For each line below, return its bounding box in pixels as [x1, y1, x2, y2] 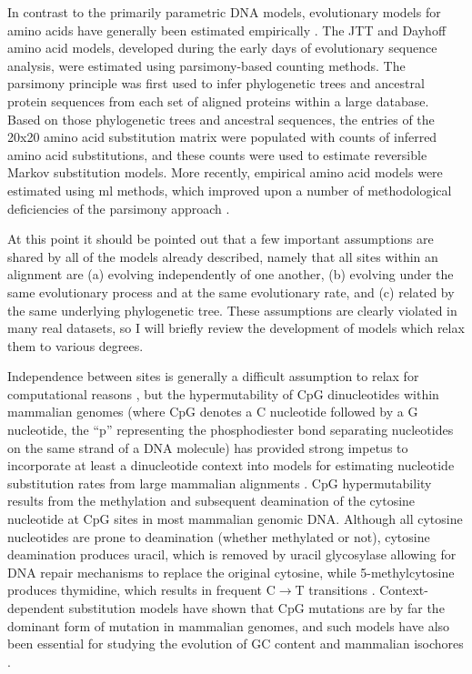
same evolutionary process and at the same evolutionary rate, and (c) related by [7, 282, 455, 301]
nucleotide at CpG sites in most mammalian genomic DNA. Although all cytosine [7, 509, 463, 528]
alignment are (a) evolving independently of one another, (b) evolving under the [7, 265, 454, 284]
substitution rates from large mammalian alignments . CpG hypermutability [7, 473, 432, 492]
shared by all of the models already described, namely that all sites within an [7, 246, 438, 266]
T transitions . [295, 580, 376, 599]
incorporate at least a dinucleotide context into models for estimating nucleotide [7, 456, 455, 475]
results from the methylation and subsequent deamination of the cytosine [7, 491, 416, 510]
